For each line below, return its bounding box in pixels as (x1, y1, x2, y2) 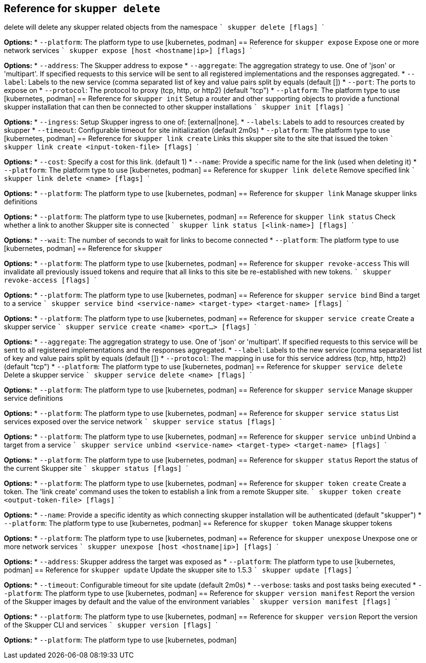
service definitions (4, 394, 63, 403)
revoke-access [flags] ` (4, 276, 96, 285)
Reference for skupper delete (4, 2, 160, 15)
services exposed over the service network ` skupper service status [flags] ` (4, 417, 282, 426)
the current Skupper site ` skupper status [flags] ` (4, 464, 188, 473)
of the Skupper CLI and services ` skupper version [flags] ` (4, 621, 218, 629)
